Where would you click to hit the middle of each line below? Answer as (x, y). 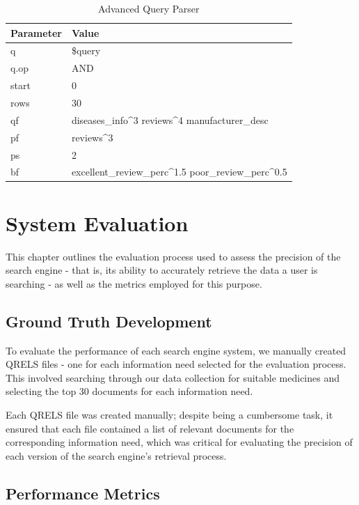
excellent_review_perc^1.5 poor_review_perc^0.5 (179, 172)
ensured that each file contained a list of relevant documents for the (150, 428)
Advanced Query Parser (149, 8)
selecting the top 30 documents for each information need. (129, 391)
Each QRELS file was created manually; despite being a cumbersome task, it (169, 414)
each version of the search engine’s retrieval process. (116, 455)
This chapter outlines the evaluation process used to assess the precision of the (173, 256)
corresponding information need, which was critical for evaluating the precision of (179, 442)
